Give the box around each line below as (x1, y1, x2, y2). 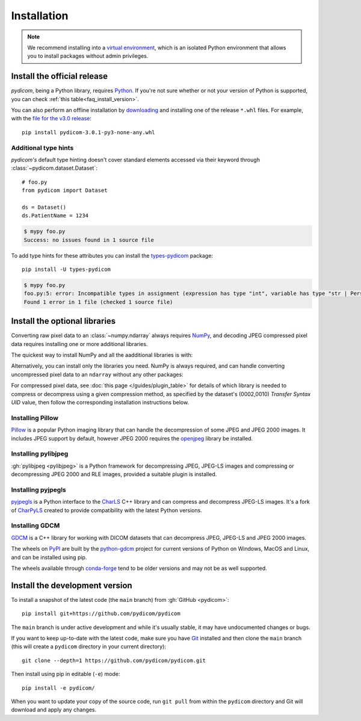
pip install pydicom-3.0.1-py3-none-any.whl (22, 129, 156, 135)
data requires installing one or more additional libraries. (11, 340, 148, 347)
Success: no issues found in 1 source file (23, 237, 155, 243)
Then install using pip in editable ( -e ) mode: (11, 670, 120, 678)
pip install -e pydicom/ (22, 684, 95, 692)
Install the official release (11, 71, 108, 81)
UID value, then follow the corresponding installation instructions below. (11, 399, 190, 406)
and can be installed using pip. (11, 554, 87, 561)
